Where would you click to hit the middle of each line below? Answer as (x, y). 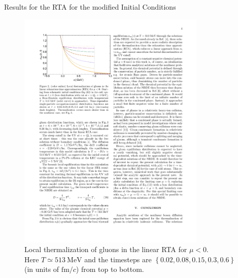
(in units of (42, 269)
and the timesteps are (118, 259)
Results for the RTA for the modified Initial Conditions (90, 7)
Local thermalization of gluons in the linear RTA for (106, 249)
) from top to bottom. (110, 269)
